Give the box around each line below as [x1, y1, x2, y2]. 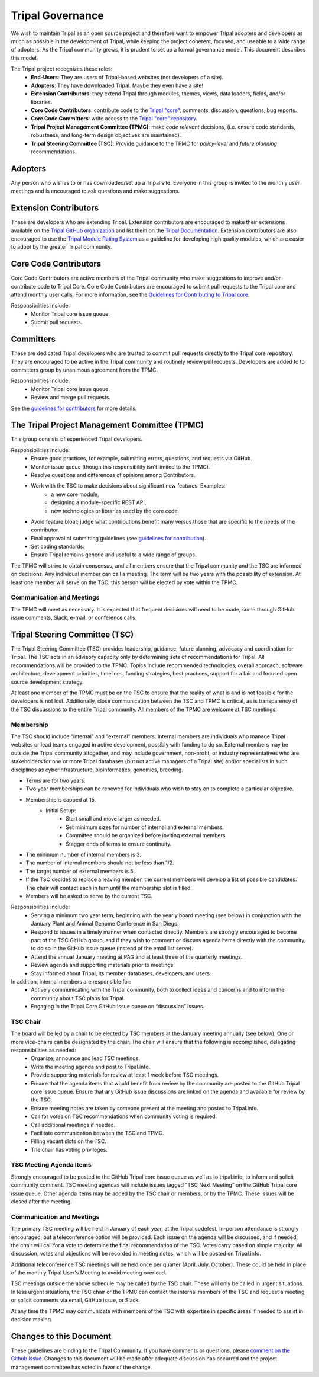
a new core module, [51, 491, 99, 498]
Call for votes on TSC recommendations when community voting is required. [31, 1113, 217, 1120]
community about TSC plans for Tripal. [31, 994, 125, 1001]
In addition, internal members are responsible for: [11, 978, 131, 985]
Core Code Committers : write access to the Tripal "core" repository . [31, 115, 198, 122]
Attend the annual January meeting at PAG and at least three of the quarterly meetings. [31, 953, 243, 960]
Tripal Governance [11, 9, 105, 22]
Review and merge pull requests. [31, 394, 111, 401]
